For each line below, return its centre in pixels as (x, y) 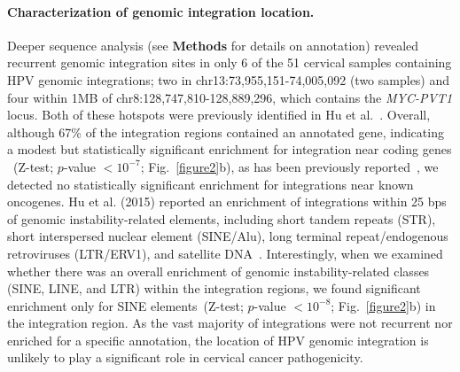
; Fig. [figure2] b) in (383, 305)
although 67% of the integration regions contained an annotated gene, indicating (226, 132)
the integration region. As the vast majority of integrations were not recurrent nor (230, 323)
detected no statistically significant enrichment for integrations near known (211, 184)
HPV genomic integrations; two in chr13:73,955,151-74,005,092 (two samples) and (229, 79)
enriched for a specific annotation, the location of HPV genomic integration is (218, 340)
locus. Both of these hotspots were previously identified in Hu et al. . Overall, (219, 115)
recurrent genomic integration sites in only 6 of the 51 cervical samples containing (230, 62)
